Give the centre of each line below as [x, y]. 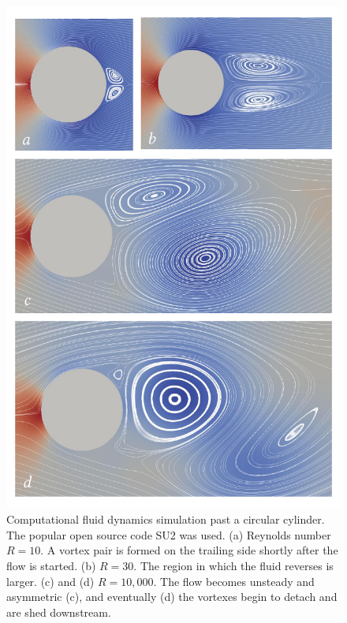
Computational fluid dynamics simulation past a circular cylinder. [166, 519]
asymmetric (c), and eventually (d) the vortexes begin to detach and [172, 597]
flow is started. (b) [51, 565]
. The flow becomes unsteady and [234, 581]
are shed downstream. [59, 612]
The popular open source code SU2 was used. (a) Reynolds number [169, 534]
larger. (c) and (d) [50, 581]
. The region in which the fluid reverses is [233, 565]
